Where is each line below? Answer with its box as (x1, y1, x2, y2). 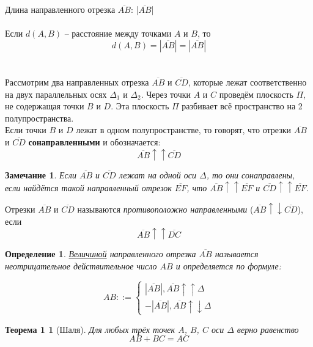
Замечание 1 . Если (5, 168, 76, 181)
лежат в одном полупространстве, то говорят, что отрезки (76, 123, 291, 136)
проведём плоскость (219, 87, 293, 100)
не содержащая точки (5, 100, 84, 112)
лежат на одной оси (119, 168, 197, 181)
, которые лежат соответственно (188, 75, 307, 88)
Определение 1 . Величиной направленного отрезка (5, 247, 196, 260)
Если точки (5, 123, 46, 136)
